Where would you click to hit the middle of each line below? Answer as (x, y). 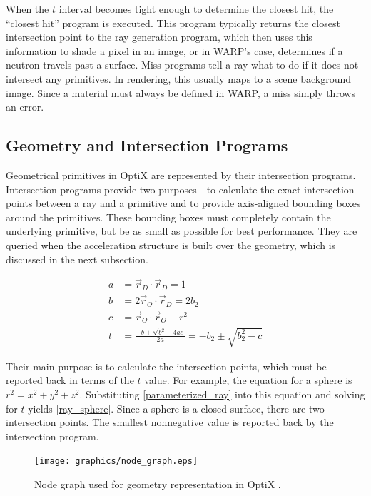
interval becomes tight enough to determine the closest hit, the (196, 9)
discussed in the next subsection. (77, 259)
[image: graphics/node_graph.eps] (116, 461)
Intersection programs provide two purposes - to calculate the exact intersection (180, 189)
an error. (25, 107)
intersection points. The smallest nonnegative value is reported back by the (170, 422)
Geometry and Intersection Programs (147, 145)
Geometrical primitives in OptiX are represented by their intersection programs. (181, 174)
